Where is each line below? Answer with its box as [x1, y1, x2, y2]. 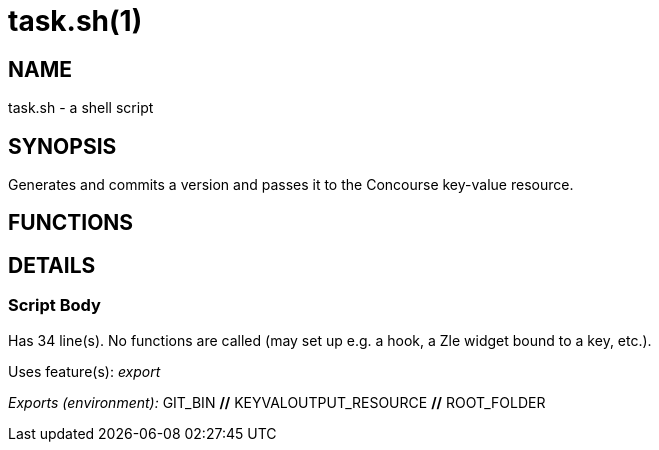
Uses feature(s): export [8, 362, 161, 380]
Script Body [8, 295, 101, 316]
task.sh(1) [8, 4, 143, 38]
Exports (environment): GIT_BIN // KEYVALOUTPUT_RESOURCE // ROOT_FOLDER [8, 393, 546, 411]
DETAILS [8, 252, 96, 278]
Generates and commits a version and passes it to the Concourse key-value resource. [8, 176, 574, 194]
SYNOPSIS [8, 133, 117, 159]
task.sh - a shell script [8, 99, 154, 117]
